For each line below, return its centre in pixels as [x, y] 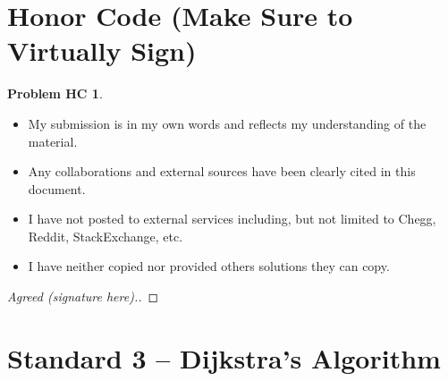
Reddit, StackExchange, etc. [106, 236]
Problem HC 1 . [55, 93]
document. [57, 188]
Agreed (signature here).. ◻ [83, 296]
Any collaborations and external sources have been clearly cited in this [222, 171]
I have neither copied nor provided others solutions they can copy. [209, 266]
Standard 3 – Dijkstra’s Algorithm [224, 357]
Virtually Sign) [102, 51]
